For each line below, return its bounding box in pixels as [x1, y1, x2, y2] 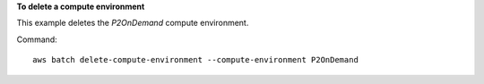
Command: [16, 34, 57, 45]
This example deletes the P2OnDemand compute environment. [16, 18, 249, 29]
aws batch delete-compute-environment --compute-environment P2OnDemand [32, 55, 359, 65]
